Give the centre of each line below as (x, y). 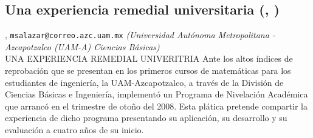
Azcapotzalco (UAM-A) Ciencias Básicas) (82, 46)
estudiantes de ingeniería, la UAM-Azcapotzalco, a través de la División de (144, 82)
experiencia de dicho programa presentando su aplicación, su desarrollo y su (146, 118)
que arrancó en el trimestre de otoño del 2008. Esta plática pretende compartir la (156, 106)
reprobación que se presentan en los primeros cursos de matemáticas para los (148, 71)
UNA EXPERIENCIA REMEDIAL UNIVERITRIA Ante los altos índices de (149, 58)
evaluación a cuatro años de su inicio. (74, 130)
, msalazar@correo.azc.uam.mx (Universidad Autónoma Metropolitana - (140, 35)
